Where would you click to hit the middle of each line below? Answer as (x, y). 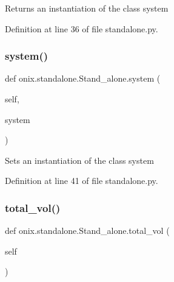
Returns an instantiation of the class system (87, 8)
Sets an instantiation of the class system (79, 160)
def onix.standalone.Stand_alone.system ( (83, 78)
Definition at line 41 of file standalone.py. (82, 181)
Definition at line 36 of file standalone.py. (82, 28)
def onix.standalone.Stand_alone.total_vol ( (87, 231)
